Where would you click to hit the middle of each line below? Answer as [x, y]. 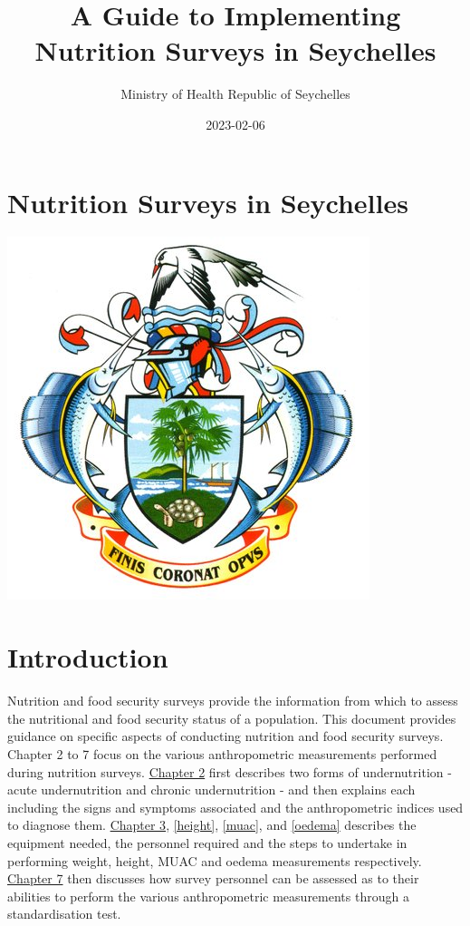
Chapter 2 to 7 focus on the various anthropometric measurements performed [222, 753]
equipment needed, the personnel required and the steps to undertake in [207, 842]
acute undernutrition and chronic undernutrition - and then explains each [211, 790]
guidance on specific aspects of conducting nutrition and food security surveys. [225, 736]
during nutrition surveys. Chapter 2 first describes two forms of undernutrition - [230, 771]
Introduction [88, 657]
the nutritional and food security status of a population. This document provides [232, 718]
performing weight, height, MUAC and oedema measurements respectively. [215, 860]
